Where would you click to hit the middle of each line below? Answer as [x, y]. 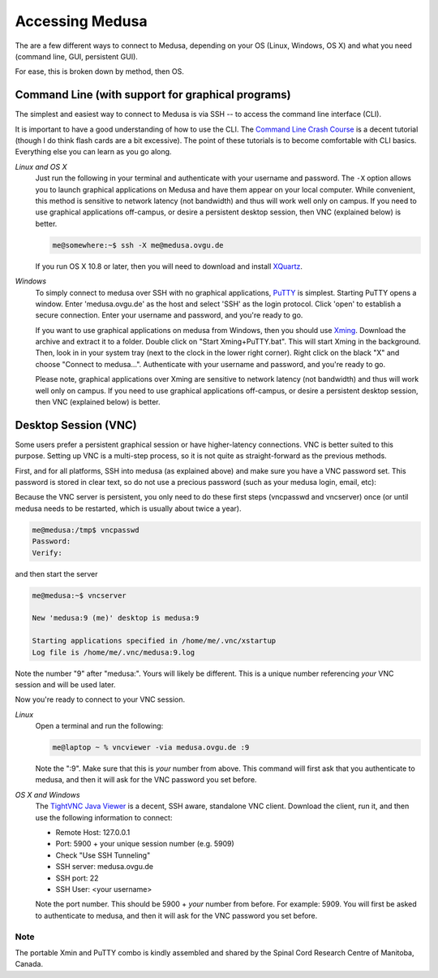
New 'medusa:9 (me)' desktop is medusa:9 [116, 618]
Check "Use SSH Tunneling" [103, 855]
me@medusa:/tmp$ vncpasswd [86, 530]
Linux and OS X [41, 167]
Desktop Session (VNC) [76, 425]
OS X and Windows [47, 794]
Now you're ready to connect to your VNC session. [100, 699]
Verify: [47, 553]
